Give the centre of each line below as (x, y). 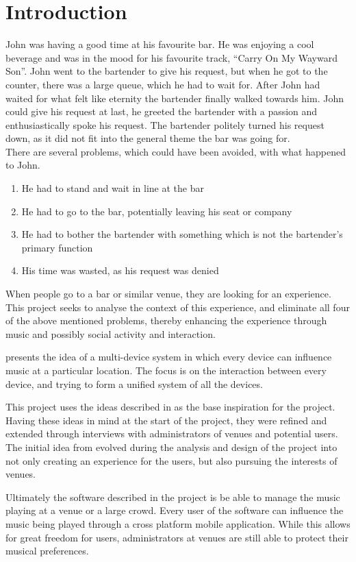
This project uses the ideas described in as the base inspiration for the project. (170, 407)
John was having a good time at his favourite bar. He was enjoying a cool (160, 44)
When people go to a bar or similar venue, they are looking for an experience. (168, 294)
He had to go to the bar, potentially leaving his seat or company (157, 211)
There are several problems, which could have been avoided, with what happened (176, 151)
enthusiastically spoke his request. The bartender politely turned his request (165, 124)
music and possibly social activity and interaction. (111, 333)
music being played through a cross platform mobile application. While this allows (178, 523)
